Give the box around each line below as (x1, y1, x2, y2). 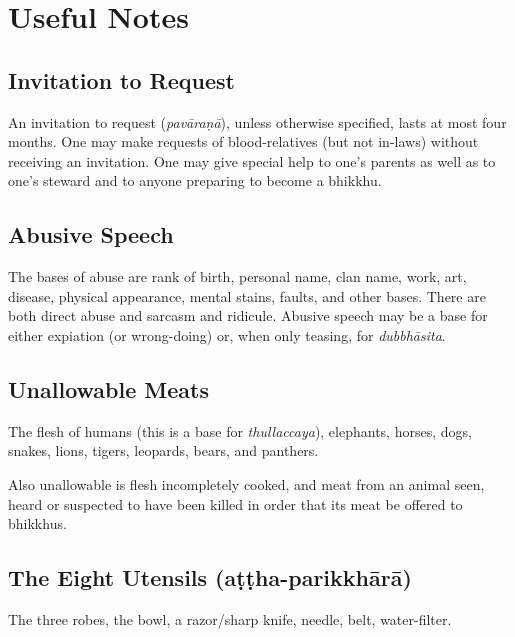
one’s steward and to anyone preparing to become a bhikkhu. (8, 170, 382, 191)
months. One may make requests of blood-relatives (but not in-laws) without (8, 131, 479, 152)
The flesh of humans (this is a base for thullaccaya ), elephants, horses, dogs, (8, 420, 472, 441)
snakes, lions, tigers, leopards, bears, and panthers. (8, 440, 319, 461)
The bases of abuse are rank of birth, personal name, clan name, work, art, (8, 266, 467, 287)
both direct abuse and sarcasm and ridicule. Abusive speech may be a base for (8, 305, 488, 326)
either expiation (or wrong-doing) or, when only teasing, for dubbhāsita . (8, 324, 446, 345)
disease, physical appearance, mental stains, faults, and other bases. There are (8, 285, 486, 306)
